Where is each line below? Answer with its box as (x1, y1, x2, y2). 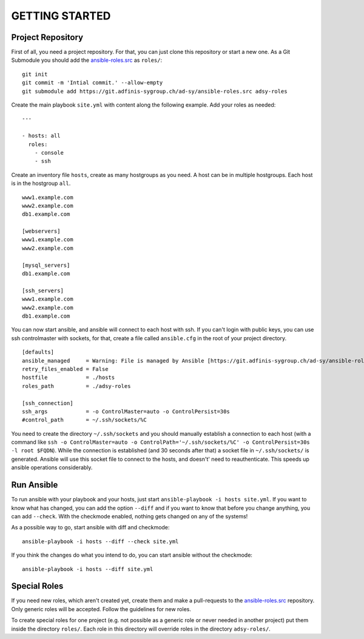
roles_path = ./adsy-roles (22, 383, 131, 389)
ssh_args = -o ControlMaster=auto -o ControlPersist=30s (22, 408, 230, 415)
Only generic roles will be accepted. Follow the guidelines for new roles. (11, 605, 191, 612)
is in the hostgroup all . (11, 179, 71, 187)
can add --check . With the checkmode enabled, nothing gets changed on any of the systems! (11, 512, 248, 520)
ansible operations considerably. (11, 464, 93, 471)
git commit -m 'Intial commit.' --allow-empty (22, 79, 163, 86)
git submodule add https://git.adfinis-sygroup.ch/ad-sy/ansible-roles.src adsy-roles (22, 88, 288, 95)
